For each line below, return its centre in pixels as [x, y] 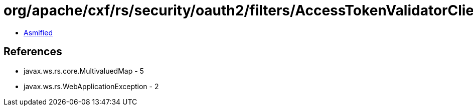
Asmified [38, 32]
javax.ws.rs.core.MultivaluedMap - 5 [84, 71]
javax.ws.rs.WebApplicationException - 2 [91, 86]
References [33, 52]
